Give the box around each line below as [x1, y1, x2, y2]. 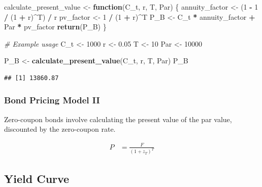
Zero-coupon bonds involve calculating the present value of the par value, [4, 114, 232, 124]
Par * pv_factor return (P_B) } [4, 21, 107, 32]
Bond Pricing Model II [4, 94, 100, 106]
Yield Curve [4, 170, 70, 186]
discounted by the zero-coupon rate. [4, 124, 116, 134]
